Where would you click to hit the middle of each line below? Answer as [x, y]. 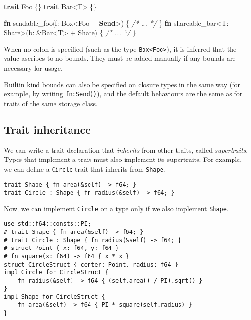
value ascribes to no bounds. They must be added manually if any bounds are [120, 58]
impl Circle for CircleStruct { [56, 273]
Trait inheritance [47, 129]
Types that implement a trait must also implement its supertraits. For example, [123, 159]
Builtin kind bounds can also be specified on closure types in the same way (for [122, 84]
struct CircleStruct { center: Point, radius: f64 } [91, 264]
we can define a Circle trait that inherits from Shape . [85, 169]
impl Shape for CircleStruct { [54, 297]
